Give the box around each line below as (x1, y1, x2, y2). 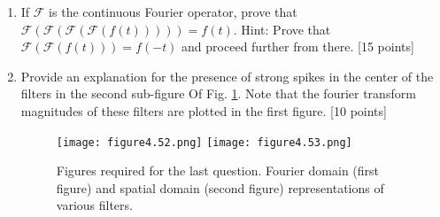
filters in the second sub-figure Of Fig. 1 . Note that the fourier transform (20, 84, 416, 103)
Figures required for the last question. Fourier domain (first (56, 161, 380, 180)
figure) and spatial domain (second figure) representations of (56, 178, 384, 197)
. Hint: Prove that (233, 19, 331, 38)
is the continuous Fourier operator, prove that (49, 3, 297, 20)
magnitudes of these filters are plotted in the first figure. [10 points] (20, 101, 387, 120)
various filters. (56, 196, 133, 214)
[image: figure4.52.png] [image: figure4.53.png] (56, 136, 352, 149)
